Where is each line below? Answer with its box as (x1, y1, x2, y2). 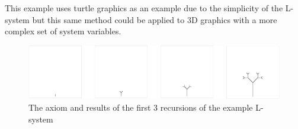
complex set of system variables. (5, 25, 121, 37)
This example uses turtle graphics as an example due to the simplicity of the (5, 2, 283, 14)
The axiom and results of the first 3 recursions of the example (28, 101, 253, 113)
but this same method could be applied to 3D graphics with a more (32, 13, 277, 25)
